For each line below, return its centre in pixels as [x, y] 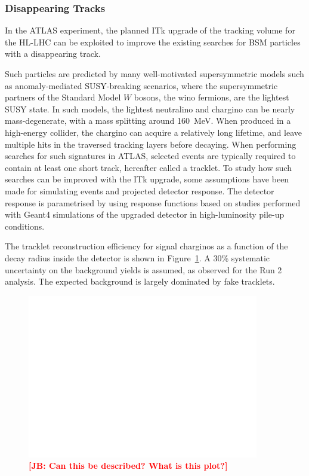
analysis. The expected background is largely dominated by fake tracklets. [140, 281]
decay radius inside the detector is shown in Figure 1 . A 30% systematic [137, 257]
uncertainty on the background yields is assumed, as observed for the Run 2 [143, 269]
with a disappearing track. [53, 54]
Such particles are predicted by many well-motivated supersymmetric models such [154, 74]
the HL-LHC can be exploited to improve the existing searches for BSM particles [153, 42]
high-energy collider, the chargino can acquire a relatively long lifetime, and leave [153, 132]
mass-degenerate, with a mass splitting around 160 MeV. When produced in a [148, 120]
